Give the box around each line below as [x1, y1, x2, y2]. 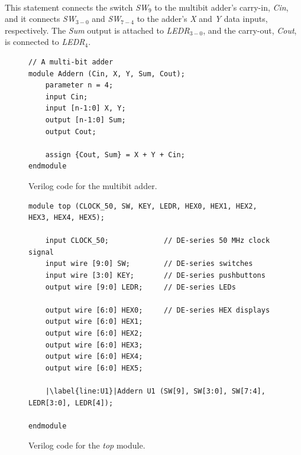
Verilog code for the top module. [28, 439, 145, 451]
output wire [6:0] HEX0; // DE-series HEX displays [45, 305, 270, 314]
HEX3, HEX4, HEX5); [28, 213, 105, 222]
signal [28, 248, 54, 256]
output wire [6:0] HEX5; [45, 363, 143, 372]
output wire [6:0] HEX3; [45, 340, 143, 349]
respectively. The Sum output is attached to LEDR [5, 24, 190, 36]
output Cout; [45, 127, 96, 136]
